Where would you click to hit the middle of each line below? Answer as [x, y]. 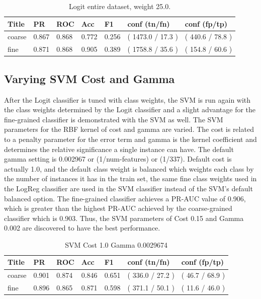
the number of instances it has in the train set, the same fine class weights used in [130, 178]
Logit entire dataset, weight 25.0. [120, 6]
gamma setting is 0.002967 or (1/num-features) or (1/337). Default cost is [118, 159]
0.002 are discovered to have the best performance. [82, 228]
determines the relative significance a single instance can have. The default [119, 149]
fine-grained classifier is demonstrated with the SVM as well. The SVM [114, 119]
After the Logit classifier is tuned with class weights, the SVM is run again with [127, 99]
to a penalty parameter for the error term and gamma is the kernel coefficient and [130, 139]
